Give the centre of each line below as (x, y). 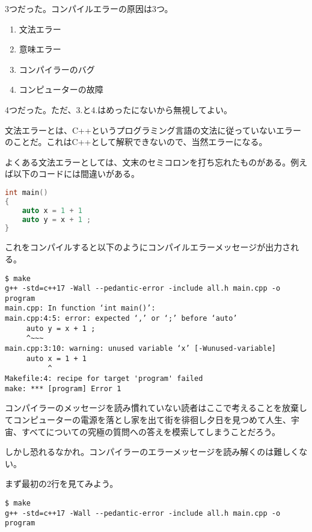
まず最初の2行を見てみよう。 (62, 484)
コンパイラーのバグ (57, 69)
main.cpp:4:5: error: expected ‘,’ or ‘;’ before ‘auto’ (121, 319)
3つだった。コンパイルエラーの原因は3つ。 (89, 8)
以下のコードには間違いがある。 (76, 174)
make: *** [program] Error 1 (63, 388)
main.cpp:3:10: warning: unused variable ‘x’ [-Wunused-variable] (141, 349)
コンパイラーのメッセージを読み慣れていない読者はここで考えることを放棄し (156, 408)
